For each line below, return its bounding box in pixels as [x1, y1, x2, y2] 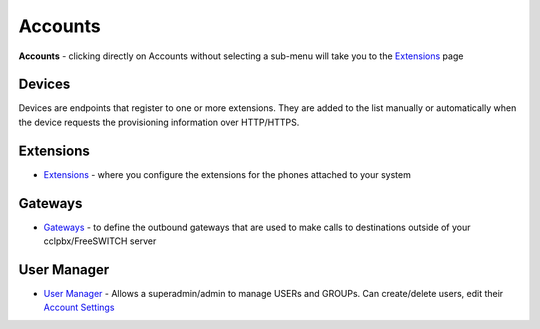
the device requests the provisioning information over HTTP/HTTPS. [18, 116, 300, 128]
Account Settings [43, 301, 115, 314]
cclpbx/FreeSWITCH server [43, 235, 157, 247]
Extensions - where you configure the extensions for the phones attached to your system [43, 168, 412, 180]
